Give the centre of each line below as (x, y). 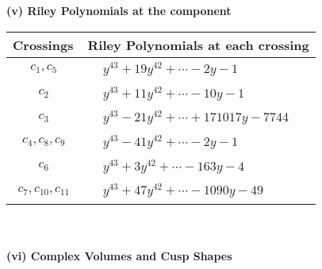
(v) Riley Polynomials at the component (119, 10)
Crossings (43, 44)
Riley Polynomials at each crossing (198, 44)
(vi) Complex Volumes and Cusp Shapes (119, 255)
